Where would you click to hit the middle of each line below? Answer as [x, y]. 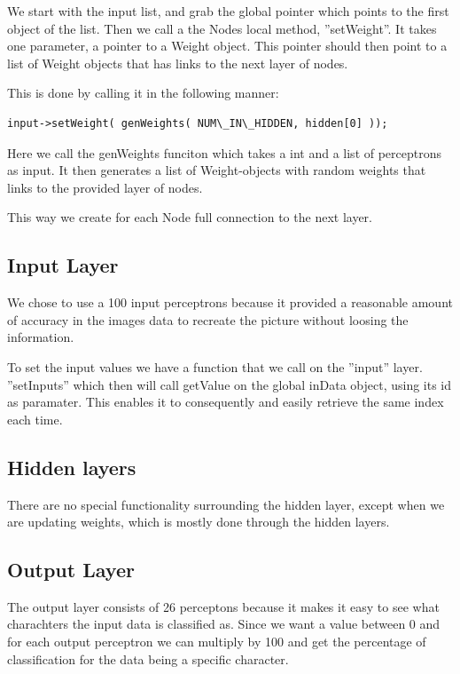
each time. [35, 419]
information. [41, 337]
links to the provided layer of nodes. [105, 187]
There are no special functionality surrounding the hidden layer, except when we [226, 504]
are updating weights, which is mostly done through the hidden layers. [199, 522]
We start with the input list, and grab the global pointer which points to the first [228, 11]
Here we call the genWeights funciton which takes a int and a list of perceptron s [225, 152]
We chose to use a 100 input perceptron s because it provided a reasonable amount [230, 302]
